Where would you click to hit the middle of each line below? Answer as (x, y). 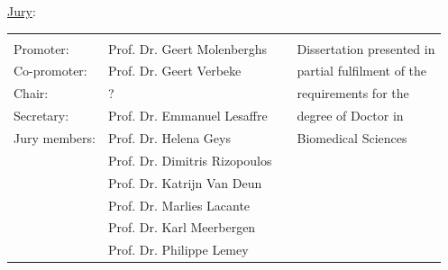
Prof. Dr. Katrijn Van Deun (185, 182)
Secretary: (41, 116)
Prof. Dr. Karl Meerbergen (182, 227)
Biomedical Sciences (352, 137)
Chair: (31, 93)
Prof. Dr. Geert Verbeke (174, 71)
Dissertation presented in (366, 48)
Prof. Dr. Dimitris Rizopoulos (190, 160)
